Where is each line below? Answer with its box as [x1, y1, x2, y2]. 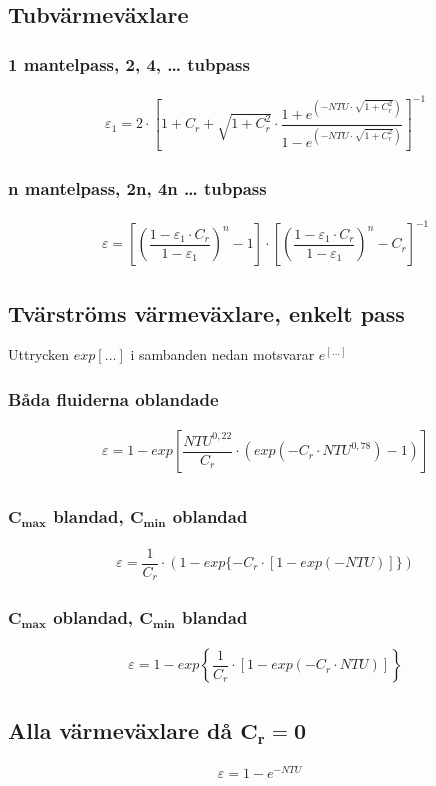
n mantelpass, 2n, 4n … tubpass [8, 176, 267, 201]
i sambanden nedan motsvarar [130, 344, 315, 365]
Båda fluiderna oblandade [8, 386, 219, 411]
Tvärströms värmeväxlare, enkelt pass [8, 297, 405, 328]
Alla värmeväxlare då [8, 714, 233, 745]
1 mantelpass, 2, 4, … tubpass [8, 51, 250, 76]
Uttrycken [8, 344, 70, 365]
